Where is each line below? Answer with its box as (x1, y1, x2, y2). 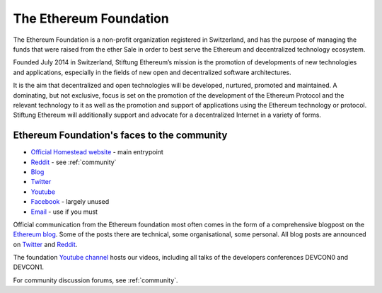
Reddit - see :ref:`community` (30, 158, 117, 166)
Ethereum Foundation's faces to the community (13, 130, 228, 142)
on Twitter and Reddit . (13, 240, 78, 248)
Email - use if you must (30, 207, 98, 216)
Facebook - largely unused (30, 197, 110, 206)
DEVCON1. (13, 263, 44, 272)
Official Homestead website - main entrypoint (30, 148, 164, 156)
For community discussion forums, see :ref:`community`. (13, 276, 178, 285)
